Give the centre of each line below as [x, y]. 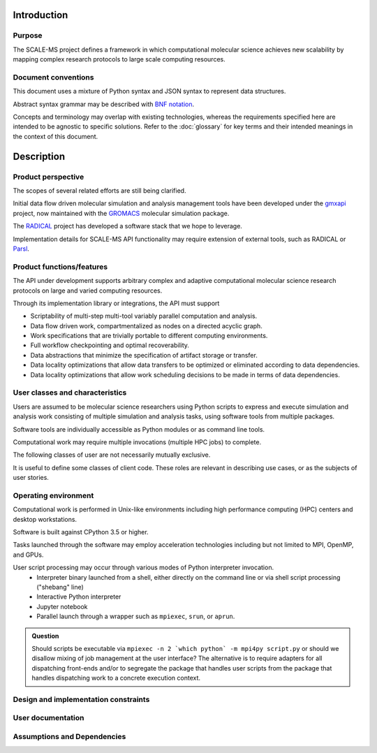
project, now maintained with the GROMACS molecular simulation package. [121, 213]
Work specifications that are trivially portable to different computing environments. [149, 336]
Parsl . [21, 249]
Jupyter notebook [62, 606]
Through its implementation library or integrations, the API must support [116, 303]
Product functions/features [60, 267]
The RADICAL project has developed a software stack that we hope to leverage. [127, 226]
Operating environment [53, 495]
